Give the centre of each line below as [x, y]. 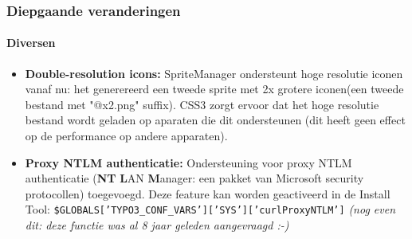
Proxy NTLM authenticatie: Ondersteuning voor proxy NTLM [188, 162]
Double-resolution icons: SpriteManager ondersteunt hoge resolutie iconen [214, 73]
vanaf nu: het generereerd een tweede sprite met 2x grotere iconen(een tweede [214, 89]
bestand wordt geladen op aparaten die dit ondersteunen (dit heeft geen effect [215, 120]
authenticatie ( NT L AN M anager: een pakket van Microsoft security [194, 178]
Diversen [31, 43]
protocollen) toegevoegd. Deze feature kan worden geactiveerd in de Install [208, 193]
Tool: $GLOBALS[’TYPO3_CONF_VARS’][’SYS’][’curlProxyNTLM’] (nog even [210, 209]
